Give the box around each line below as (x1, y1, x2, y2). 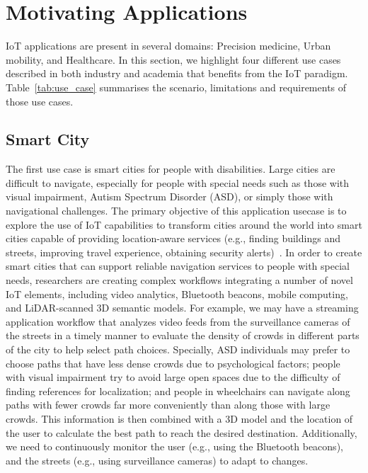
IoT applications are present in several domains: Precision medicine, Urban (6, 38, 331, 53)
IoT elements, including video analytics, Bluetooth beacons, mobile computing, (6, 286, 348, 301)
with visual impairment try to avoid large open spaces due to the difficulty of (6, 370, 340, 384)
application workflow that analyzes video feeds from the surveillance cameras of (6, 314, 350, 329)
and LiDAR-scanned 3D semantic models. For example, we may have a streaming (6, 300, 359, 315)
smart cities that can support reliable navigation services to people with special (6, 258, 350, 273)
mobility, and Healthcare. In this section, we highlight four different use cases (6, 52, 341, 67)
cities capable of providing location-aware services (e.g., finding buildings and (6, 231, 340, 246)
